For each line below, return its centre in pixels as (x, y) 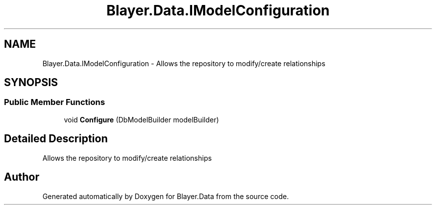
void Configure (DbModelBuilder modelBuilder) (141, 119)
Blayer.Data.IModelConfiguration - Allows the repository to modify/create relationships (184, 63)
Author (22, 177)
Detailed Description (56, 139)
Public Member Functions (54, 102)
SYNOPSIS (31, 83)
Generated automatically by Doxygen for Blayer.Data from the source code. (166, 196)
